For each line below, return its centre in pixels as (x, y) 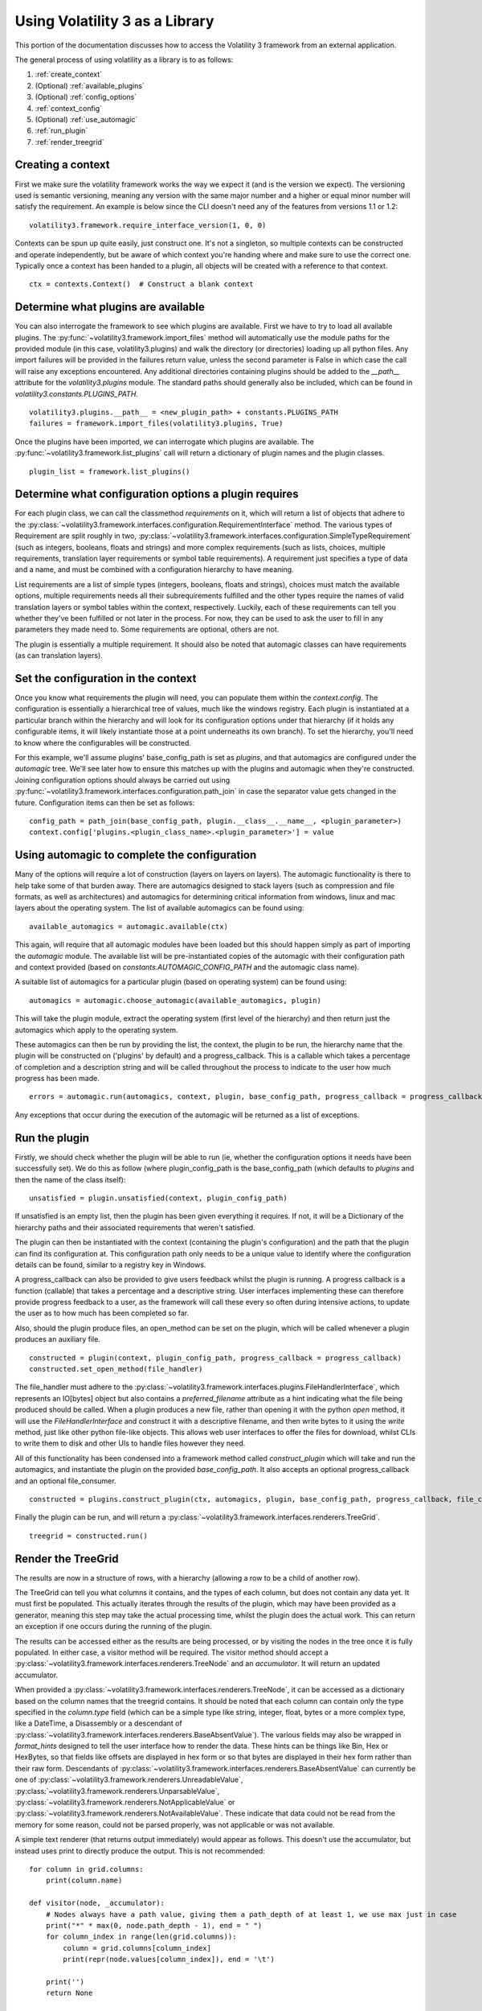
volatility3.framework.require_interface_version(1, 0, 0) (148, 225)
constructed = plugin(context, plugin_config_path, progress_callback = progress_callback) (215, 1358)
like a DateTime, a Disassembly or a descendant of (98, 1723)
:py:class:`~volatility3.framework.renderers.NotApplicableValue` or (125, 1803)
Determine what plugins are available (110, 307)
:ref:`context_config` (69, 108)
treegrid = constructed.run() (89, 1536)
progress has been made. (57, 1079)
